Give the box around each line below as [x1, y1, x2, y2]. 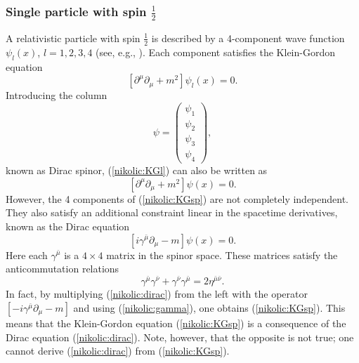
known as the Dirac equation [6, 218, 130, 233]
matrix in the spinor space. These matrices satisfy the [106, 247, 338, 262]
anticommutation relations [6, 261, 119, 276]
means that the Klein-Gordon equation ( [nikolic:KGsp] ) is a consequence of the [6, 315, 346, 330]
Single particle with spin [6, 2, 147, 20]
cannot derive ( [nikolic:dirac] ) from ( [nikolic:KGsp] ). [6, 343, 230, 358]
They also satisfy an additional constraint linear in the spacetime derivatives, [6, 205, 338, 220]
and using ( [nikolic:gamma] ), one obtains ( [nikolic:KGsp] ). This [73, 300, 346, 315]
